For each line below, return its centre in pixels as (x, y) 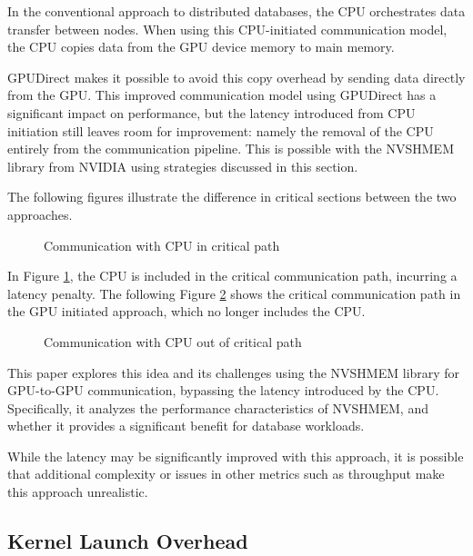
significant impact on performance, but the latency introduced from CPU (211, 112)
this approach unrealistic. (78, 492)
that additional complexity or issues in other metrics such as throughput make (226, 474)
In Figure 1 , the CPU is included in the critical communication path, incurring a (232, 276)
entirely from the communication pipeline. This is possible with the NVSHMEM (231, 149)
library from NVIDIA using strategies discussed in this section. (183, 166)
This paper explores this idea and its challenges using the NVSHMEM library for (234, 372)
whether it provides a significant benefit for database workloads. (186, 426)
